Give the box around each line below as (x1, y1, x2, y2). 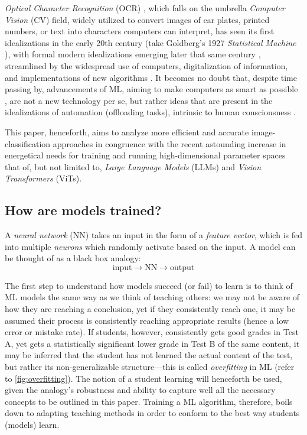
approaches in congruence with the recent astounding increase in (53, 137, 286, 150)
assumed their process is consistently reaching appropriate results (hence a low (5, 314, 289, 326)
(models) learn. (5, 418, 60, 431)
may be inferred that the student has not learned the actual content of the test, (5, 349, 293, 361)
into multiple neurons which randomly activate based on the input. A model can (5, 240, 296, 252)
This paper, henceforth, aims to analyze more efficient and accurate (5, 125, 249, 138)
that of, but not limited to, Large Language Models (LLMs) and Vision (5, 160, 262, 173)
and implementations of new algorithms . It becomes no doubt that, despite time (5, 71, 297, 83)
